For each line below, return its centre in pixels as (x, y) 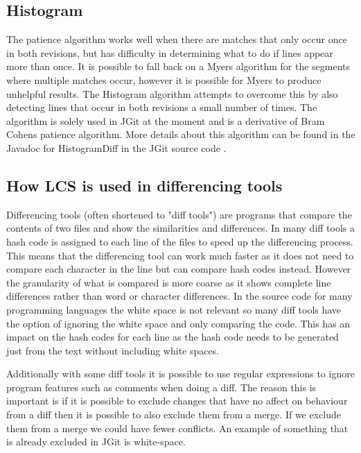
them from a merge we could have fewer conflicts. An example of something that (177, 428)
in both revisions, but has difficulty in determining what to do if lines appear (170, 52)
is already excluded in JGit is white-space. (96, 442)
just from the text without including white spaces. (113, 350)
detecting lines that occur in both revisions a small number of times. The (162, 107)
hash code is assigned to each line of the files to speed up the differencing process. (180, 241)
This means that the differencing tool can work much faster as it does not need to (180, 255)
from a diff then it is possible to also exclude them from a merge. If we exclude (174, 414)
